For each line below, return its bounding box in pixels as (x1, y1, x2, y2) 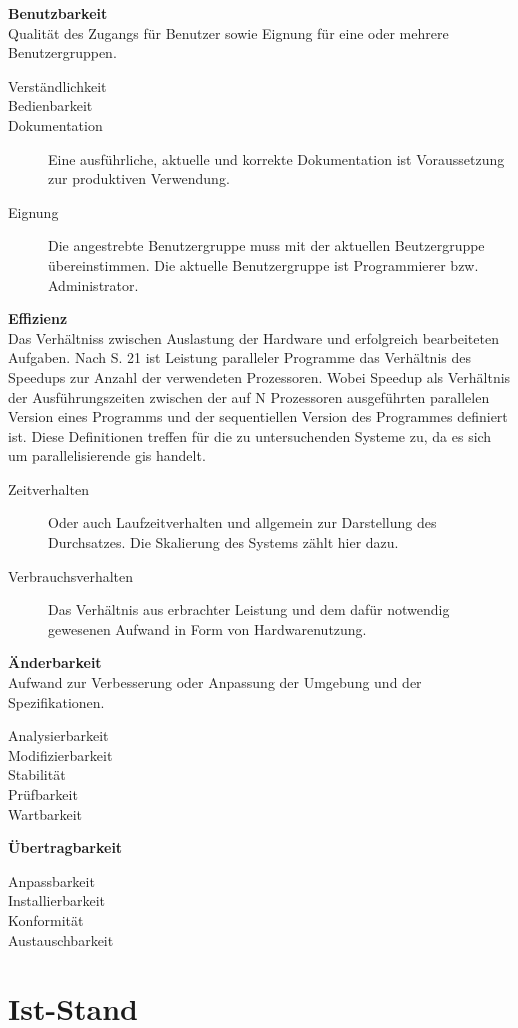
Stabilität (8, 764, 66, 785)
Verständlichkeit (8, 75, 107, 96)
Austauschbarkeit (8, 929, 114, 950)
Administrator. (48, 274, 139, 295)
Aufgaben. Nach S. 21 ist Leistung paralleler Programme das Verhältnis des (8, 347, 471, 368)
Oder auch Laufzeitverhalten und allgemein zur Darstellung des (48, 512, 437, 533)
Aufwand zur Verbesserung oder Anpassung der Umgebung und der (8, 672, 422, 693)
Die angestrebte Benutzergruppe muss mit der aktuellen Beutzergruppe (48, 235, 485, 256)
